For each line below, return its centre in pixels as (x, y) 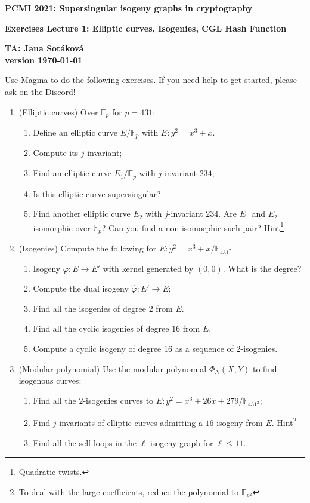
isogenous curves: (50, 380)
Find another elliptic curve (82, 214)
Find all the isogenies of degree (89, 308)
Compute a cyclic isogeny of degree (97, 348)
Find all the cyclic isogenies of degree (101, 328)
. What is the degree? (262, 268)
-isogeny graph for (180, 442)
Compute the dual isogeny (81, 288)
